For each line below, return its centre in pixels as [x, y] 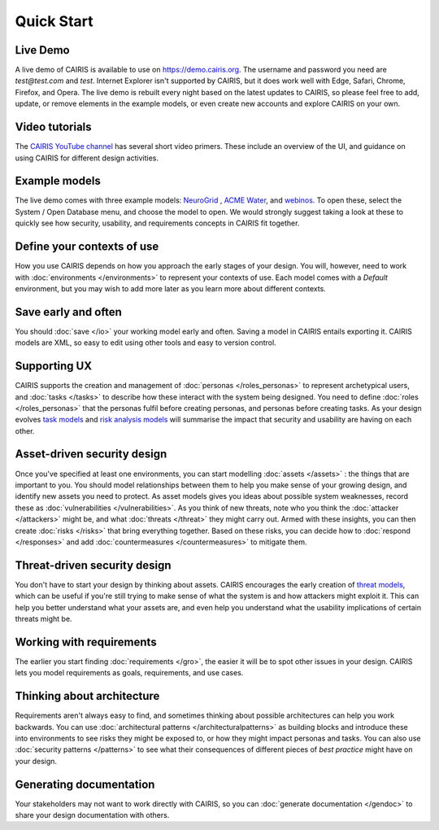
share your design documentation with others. [92, 815]
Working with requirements [86, 642]
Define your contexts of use [87, 247]
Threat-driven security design [93, 565]
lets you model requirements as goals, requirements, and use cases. [129, 673]
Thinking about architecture [87, 696]
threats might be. [43, 619]
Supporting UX [54, 366]
